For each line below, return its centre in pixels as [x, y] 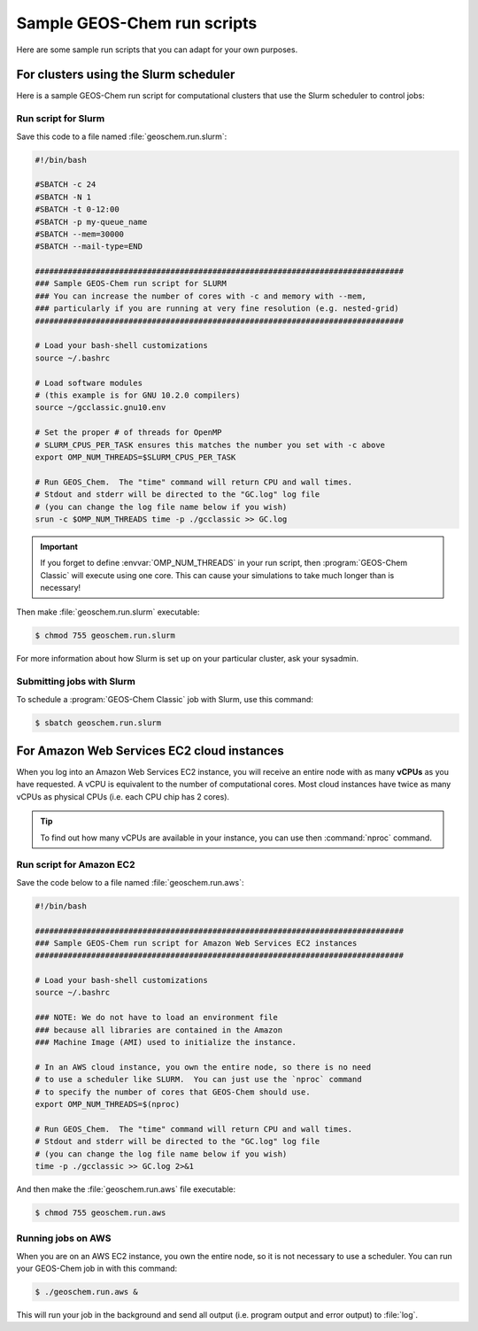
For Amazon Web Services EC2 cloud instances [150, 751]
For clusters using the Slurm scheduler [126, 75]
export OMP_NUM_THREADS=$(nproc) [108, 1104]
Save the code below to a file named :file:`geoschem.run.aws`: [130, 882]
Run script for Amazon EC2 [76, 865]
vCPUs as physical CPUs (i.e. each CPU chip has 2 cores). [123, 796]
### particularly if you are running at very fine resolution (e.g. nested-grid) [217, 309]
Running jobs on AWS [64, 1238]
